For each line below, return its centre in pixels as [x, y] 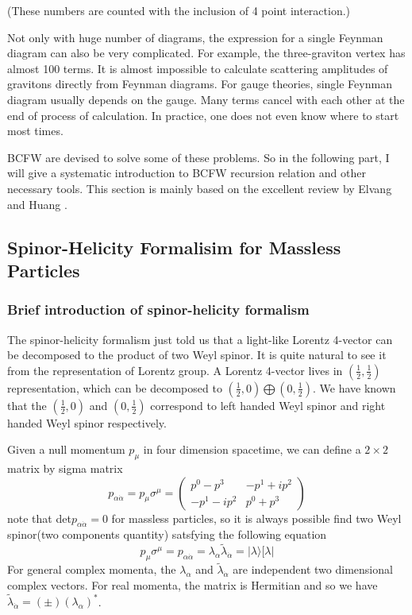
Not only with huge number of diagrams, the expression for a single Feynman [195, 37]
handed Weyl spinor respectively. [87, 422]
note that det [39, 518]
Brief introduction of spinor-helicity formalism [158, 309]
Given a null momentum [66, 449]
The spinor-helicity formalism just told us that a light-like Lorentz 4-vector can [200, 339]
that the [27, 405]
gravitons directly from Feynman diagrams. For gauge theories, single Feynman [200, 84]
